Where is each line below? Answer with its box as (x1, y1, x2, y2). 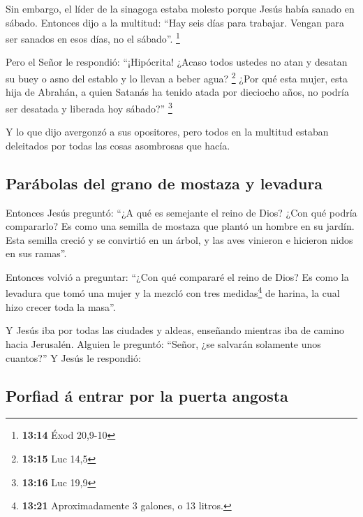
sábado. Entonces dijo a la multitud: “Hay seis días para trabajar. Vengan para (6, 15, 344, 29)
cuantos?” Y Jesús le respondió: (6, 350, 141, 365)
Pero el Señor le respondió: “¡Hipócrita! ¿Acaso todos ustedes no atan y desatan (6, 54, 348, 69)
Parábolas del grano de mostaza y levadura (6, 172, 323, 194)
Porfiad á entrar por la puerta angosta (6, 384, 288, 406)
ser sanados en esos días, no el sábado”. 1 (6, 29, 180, 45)
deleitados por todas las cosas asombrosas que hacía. (6, 138, 230, 152)
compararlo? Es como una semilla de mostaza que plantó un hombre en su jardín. (6, 219, 355, 233)
